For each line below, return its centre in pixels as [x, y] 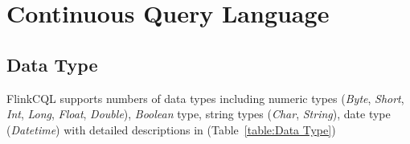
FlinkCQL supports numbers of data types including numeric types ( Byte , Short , [205, 98]
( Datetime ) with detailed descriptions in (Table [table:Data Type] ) [171, 129]
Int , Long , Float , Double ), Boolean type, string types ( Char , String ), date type [199, 114]
